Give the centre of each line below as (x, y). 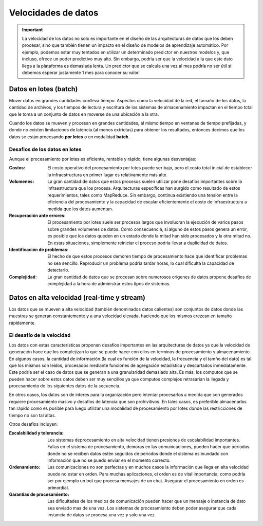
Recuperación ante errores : (37, 216)
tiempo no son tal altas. (32, 415)
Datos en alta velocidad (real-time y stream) (77, 298)
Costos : (17, 168)
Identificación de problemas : (39, 249)
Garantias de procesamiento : (39, 494)
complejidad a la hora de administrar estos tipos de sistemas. (109, 283)
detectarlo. (58, 270)
